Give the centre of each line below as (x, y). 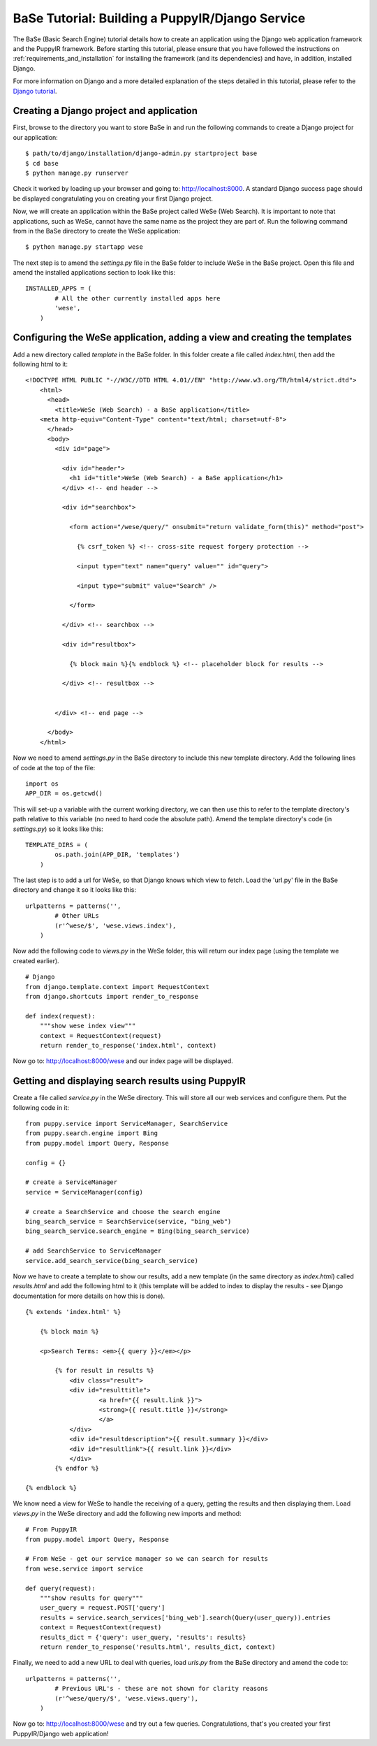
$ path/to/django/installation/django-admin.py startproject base (141, 153)
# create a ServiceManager (72, 1182)
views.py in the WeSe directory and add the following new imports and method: (127, 1513)
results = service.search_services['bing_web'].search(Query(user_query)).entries (185, 1617)
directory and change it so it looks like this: (74, 890)
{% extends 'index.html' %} (73, 1312)
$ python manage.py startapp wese (84, 247)
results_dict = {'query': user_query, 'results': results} (143, 1637)
